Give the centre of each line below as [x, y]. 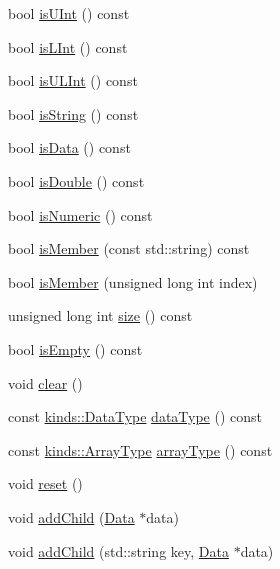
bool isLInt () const [68, 46]
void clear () [45, 382]
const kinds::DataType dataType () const [135, 416]
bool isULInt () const [73, 80]
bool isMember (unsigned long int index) [133, 281]
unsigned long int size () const [100, 315]
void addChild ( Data [71, 516]
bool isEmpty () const [75, 348]
